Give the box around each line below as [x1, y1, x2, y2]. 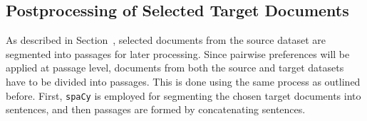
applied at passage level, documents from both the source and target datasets [6, 60, 344, 75]
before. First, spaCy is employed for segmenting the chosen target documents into [6, 88, 361, 103]
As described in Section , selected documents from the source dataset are [6, 33, 326, 47]
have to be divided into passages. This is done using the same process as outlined [6, 74, 361, 88]
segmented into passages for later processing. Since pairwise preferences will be [6, 46, 350, 61]
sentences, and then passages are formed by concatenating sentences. [6, 102, 306, 117]
